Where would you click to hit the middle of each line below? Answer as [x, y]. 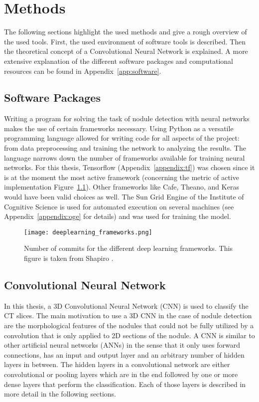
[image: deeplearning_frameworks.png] [88, 232]
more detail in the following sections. [60, 394]
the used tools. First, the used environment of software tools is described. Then [125, 41]
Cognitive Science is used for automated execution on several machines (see [119, 206]
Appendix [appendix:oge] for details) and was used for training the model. [118, 216]
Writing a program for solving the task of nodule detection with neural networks [127, 118]
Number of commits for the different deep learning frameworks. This [128, 248]
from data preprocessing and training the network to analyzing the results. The [125, 148]
